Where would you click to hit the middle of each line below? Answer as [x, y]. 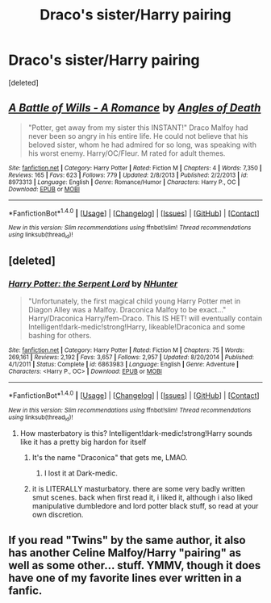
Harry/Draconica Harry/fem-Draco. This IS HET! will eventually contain [145, 318]
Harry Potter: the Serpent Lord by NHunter [93, 284]
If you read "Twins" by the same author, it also [127, 540]
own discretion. [58, 515]
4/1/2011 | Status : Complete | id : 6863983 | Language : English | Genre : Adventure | [124, 365]
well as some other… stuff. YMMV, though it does [135, 565]
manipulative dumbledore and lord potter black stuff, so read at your [145, 506]
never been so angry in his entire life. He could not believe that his [138, 136]
